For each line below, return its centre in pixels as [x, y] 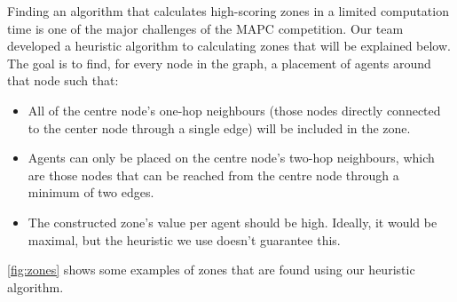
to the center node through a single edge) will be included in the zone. [219, 127]
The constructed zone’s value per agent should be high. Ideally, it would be [232, 222]
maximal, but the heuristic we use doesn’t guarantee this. [184, 239]
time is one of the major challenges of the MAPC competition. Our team [205, 28]
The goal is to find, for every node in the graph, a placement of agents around [219, 63]
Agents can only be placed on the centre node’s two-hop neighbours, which [231, 158]
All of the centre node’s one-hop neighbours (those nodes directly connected [234, 110]
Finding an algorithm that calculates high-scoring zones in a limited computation [228, 11]
